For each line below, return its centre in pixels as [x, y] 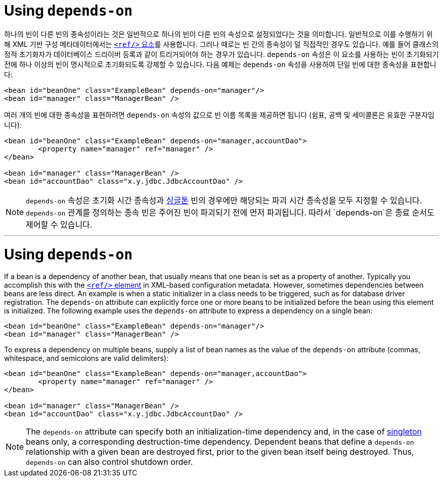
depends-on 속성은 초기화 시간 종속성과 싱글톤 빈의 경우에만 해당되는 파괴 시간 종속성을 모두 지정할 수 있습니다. [224, 200]
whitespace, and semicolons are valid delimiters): [86, 358]
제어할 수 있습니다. [59, 224]
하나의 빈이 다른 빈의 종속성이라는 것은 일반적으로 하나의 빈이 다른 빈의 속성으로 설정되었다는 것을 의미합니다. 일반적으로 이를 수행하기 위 [218, 34]
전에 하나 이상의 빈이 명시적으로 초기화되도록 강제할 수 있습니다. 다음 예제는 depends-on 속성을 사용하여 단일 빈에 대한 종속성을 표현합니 [220, 64]
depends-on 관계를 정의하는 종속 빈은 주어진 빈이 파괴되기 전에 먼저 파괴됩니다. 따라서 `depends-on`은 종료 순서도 [230, 212]
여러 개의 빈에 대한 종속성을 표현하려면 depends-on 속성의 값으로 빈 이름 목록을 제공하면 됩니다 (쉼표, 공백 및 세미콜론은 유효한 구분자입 [219, 115]
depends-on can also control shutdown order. [109, 462]
